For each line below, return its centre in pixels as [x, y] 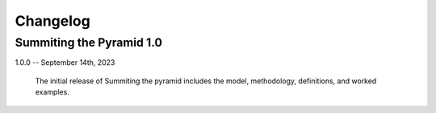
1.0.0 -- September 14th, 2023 [65, 63]
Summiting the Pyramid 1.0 [89, 42]
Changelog [52, 21]
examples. [52, 92]
